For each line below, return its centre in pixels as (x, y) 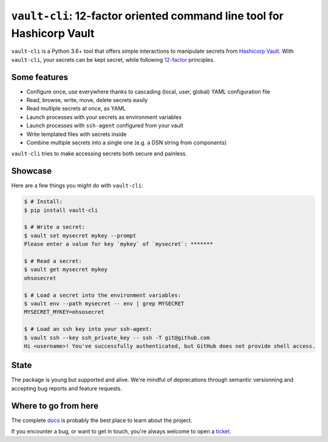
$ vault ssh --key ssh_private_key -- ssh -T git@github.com (117, 338)
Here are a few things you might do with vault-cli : (77, 186)
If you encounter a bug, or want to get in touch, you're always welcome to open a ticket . (121, 432)
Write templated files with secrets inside (77, 134)
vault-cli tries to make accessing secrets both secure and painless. (99, 154)
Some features (40, 77)
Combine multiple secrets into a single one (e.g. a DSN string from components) (127, 142)
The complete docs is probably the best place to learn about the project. (102, 420)
